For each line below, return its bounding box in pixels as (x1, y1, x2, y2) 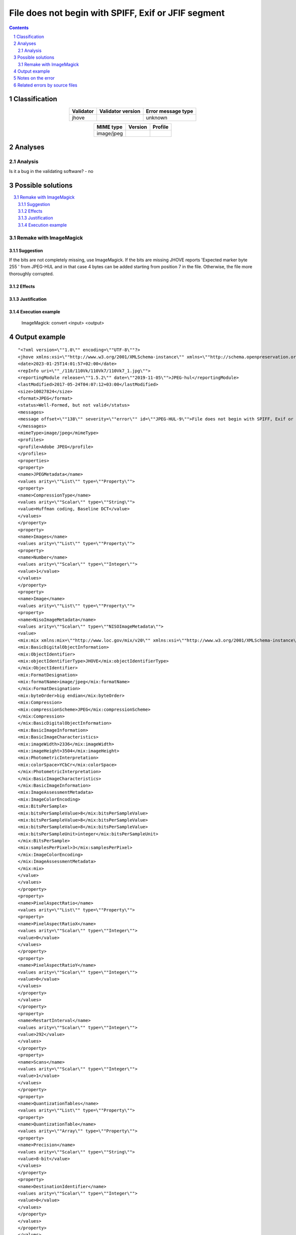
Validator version (99, 108, 141, 115)
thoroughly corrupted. (9, 271, 54, 277)
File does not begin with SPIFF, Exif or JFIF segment (9, 7, 225, 18)
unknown (146, 114, 168, 121)
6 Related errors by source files (13, 82, 77, 88)
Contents (9, 25, 29, 31)
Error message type (146, 108, 193, 115)
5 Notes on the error (13, 75, 55, 81)
